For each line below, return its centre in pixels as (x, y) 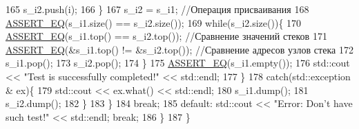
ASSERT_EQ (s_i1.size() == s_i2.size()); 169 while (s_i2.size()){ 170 (154, 22)
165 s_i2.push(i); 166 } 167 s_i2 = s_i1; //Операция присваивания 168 (157, 9)
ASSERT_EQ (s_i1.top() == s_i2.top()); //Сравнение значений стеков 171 (166, 36)
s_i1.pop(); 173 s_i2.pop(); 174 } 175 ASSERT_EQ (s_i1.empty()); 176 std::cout (178, 63)
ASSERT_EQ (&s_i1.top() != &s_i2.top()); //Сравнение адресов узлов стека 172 (179, 49)
